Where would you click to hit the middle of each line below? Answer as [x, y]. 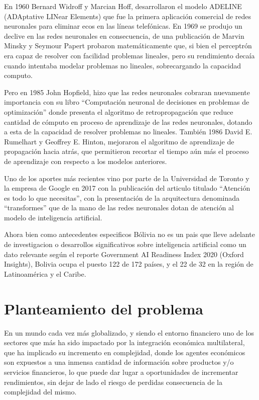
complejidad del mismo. [40, 392]
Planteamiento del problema [104, 308]
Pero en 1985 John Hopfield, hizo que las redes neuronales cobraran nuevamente [127, 92]
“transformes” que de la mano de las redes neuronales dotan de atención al [119, 208]
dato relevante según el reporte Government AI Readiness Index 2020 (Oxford [124, 254]
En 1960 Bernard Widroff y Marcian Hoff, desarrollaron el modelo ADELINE [123, 6]
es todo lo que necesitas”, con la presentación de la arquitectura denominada [122, 197]
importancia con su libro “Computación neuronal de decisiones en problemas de [127, 102]
